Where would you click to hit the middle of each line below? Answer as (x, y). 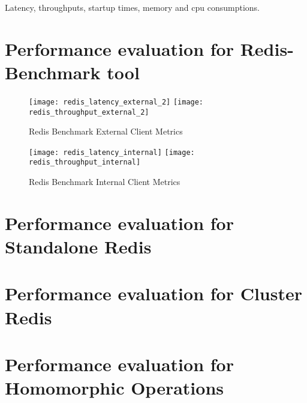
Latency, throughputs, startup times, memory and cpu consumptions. (133, 7)
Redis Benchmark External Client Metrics (106, 131)
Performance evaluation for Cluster (154, 293)
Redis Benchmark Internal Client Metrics (105, 182)
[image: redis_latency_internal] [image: (112, 152)
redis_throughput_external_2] (89, 112)
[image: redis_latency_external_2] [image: (116, 102)
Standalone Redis (78, 247)
